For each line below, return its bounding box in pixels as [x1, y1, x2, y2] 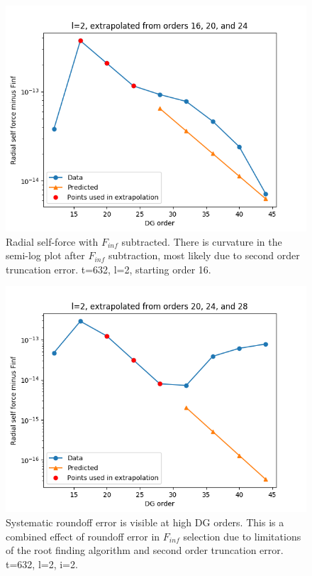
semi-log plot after [6, 248, 85, 263]
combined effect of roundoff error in [6, 528, 160, 543]
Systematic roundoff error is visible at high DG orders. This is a [6, 514, 284, 529]
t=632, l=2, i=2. [6, 556, 78, 571]
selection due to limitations [183, 528, 301, 543]
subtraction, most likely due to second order [108, 248, 300, 263]
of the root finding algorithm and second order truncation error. [6, 543, 284, 558]
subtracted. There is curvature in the [121, 234, 282, 249]
